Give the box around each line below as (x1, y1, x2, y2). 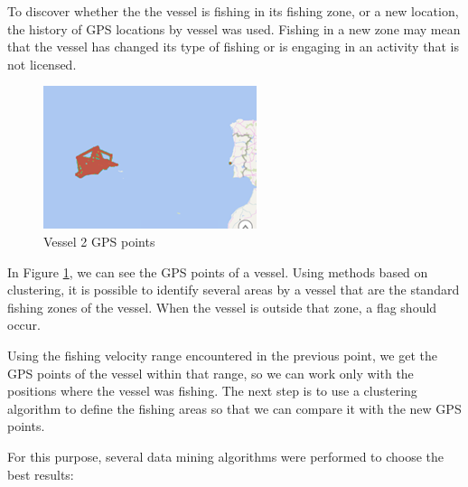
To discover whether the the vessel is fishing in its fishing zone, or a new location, (7, 2, 459, 20)
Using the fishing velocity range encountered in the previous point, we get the (7, 345, 437, 364)
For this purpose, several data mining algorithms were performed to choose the (7, 446, 445, 465)
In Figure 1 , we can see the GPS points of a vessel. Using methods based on (7, 262, 428, 281)
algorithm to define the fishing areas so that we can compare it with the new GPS (7, 398, 462, 417)
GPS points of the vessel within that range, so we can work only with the (7, 363, 414, 382)
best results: (7, 464, 74, 483)
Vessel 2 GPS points (43, 231, 155, 250)
